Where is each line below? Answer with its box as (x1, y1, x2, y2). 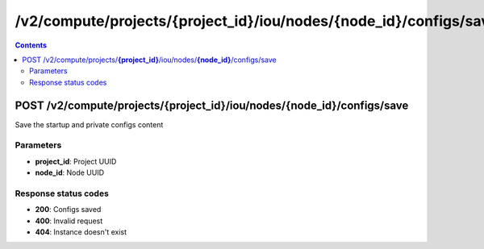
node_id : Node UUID (35, 168, 105, 177)
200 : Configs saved (35, 205, 102, 214)
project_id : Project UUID (35, 156, 117, 166)
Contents (15, 40, 48, 50)
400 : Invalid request (35, 216, 103, 226)
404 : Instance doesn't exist (35, 227, 127, 237)
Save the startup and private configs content (15, 119, 164, 129)
